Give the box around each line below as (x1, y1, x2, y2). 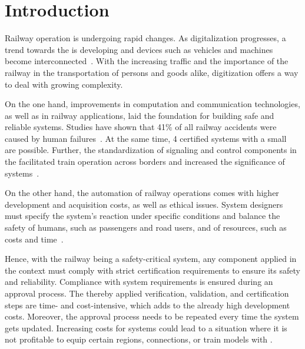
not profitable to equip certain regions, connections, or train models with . (5, 333, 273, 345)
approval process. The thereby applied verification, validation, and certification (5, 287, 289, 299)
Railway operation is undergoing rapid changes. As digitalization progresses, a (5, 32, 286, 44)
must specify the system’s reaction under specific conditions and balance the (5, 210, 280, 222)
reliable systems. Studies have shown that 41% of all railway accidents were (5, 121, 277, 133)
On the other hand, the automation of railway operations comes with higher (5, 187, 279, 199)
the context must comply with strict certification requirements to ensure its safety (5, 264, 300, 276)
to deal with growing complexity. (5, 78, 123, 90)
